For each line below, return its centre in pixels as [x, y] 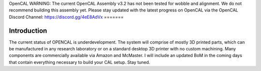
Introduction [28, 30]
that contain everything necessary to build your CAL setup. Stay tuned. [80, 62]
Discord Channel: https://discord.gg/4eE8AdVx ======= [66, 17]
